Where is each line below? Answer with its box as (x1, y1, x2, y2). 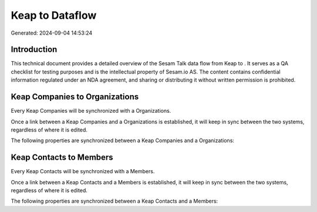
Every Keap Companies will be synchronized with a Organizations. (11, 107, 171, 115)
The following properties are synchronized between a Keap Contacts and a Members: (11, 197, 218, 205)
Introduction (11, 45, 58, 55)
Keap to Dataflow (11, 9, 97, 22)
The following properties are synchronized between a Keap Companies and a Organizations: (11, 137, 235, 144)
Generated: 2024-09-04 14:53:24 (11, 29, 93, 36)
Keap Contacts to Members (11, 153, 114, 163)
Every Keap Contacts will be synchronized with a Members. (11, 168, 155, 175)
